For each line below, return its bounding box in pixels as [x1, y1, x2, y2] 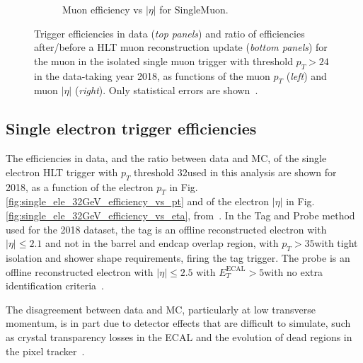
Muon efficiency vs [62, 2, 143, 16]
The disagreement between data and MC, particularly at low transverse [6, 301, 316, 316]
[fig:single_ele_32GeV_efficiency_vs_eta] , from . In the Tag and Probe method [6, 207, 355, 222]
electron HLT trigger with [6, 164, 118, 179]
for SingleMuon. [159, 2, 229, 16]
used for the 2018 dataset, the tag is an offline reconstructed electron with [6, 221, 327, 236]
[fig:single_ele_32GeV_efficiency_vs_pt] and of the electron [6, 194, 270, 209]
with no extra [264, 264, 323, 279]
